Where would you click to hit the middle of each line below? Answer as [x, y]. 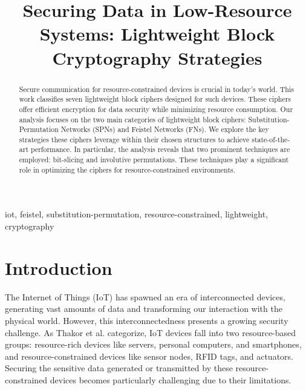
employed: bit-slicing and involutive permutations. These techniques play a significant [154, 160]
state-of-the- [271, 139]
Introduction [59, 267]
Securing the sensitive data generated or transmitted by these [119, 368]
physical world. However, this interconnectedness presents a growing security [147, 320]
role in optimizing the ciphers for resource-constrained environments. [127, 169]
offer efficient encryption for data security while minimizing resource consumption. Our [156, 109]
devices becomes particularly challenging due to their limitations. [171, 379]
